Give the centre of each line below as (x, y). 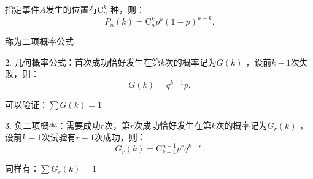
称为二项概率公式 (39, 41)
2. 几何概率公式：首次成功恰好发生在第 (83, 62)
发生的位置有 (71, 9)
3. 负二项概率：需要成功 (53, 125)
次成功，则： (120, 137)
